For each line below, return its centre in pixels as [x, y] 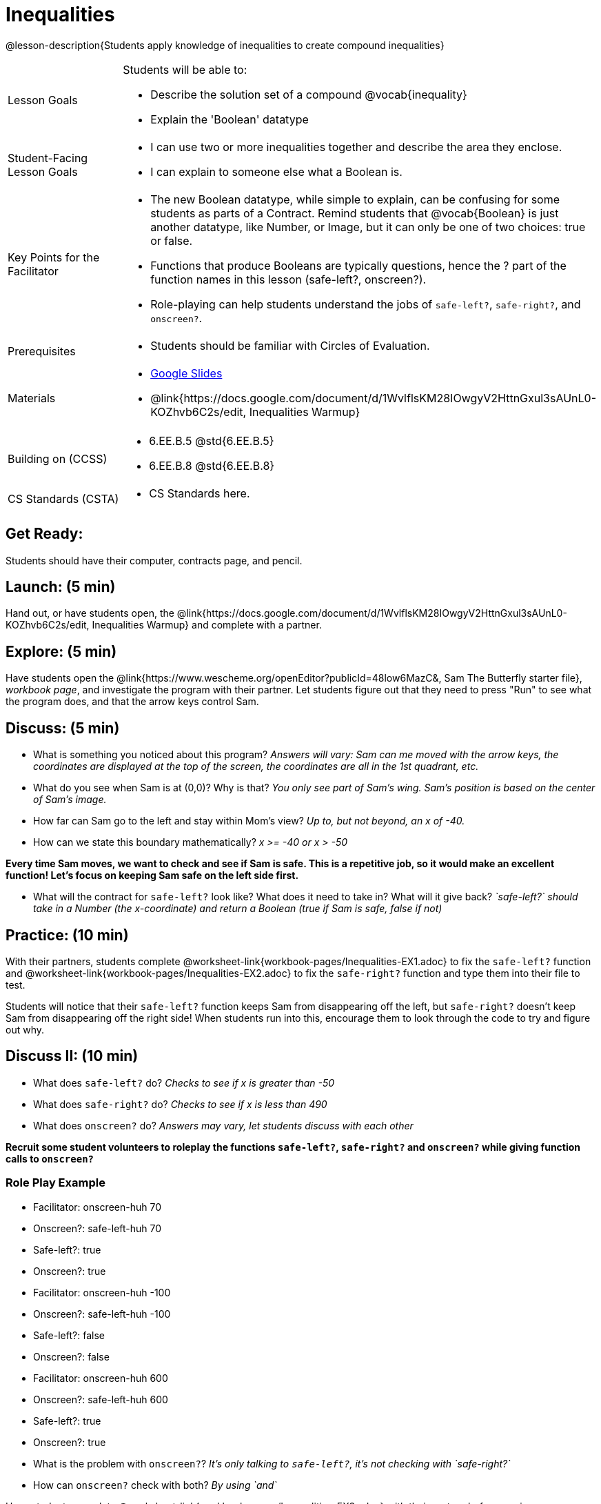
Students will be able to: [185, 69]
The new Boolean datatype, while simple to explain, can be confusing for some [355, 199]
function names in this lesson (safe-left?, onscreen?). [288, 279]
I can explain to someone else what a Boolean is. [276, 171]
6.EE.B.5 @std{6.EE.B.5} [212, 441]
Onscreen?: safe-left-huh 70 [98, 1228]
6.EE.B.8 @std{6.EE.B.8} [212, 465]
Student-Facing [48, 158]
